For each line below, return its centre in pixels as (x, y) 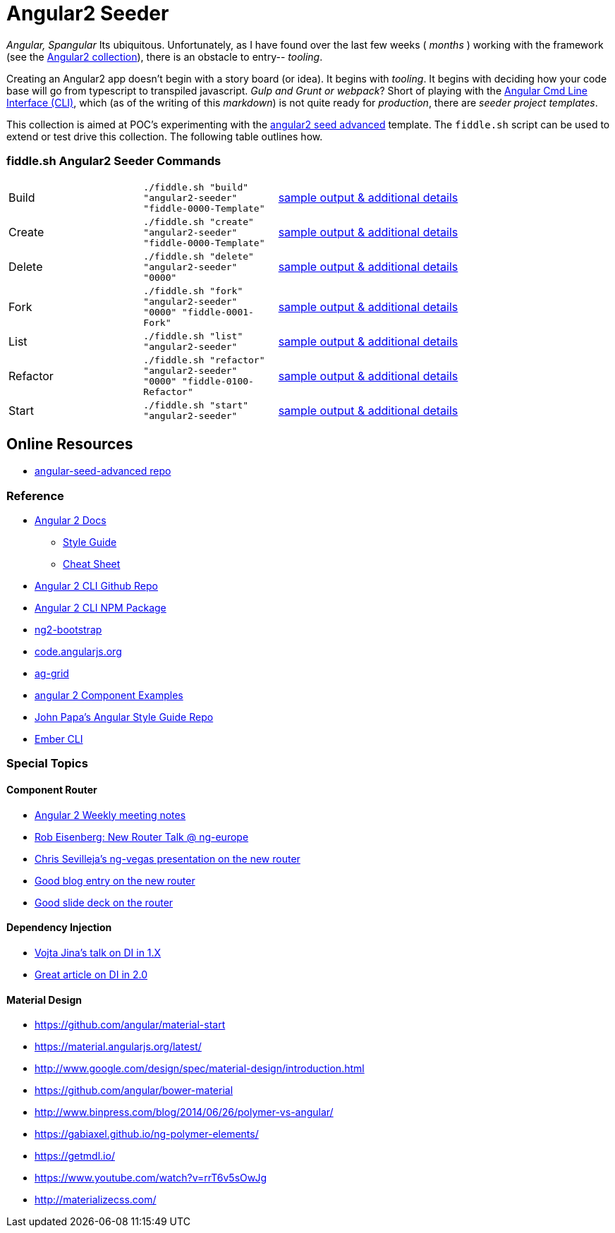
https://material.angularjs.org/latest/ (118, 1047)
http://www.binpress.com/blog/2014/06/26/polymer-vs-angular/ (184, 1112)
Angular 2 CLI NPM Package (101, 608)
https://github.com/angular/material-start (130, 1025)
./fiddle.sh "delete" (199, 256)
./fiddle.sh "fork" (193, 291)
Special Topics (47, 764)
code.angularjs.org (78, 652)
